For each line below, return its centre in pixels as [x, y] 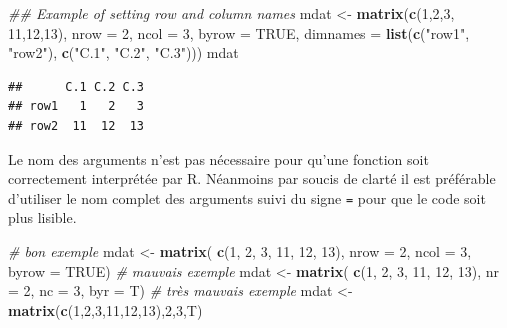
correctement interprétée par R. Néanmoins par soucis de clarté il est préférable [252, 178]
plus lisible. [42, 217]
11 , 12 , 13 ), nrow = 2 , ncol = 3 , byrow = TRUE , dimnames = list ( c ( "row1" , [239, 32]
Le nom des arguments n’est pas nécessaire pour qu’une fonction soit [218, 158]
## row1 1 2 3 [76, 106]
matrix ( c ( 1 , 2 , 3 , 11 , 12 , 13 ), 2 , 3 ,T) [105, 309]
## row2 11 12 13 [76, 125]
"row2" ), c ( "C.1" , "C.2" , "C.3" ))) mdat [123, 52]
